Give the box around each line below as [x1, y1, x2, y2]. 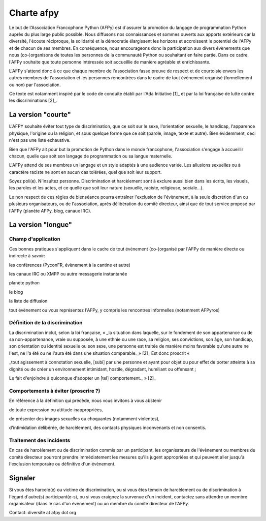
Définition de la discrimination [9, 319, 83, 326]
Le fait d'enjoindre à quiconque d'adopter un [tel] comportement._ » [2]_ [9, 375, 156, 381]
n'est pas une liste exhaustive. [9, 137, 71, 143]
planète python [9, 280, 40, 286]
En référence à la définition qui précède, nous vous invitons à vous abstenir [9, 398, 162, 403]
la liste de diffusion [9, 298, 48, 304]
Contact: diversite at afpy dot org [9, 510, 76, 516]
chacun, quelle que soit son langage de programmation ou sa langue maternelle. [9, 153, 172, 159]
